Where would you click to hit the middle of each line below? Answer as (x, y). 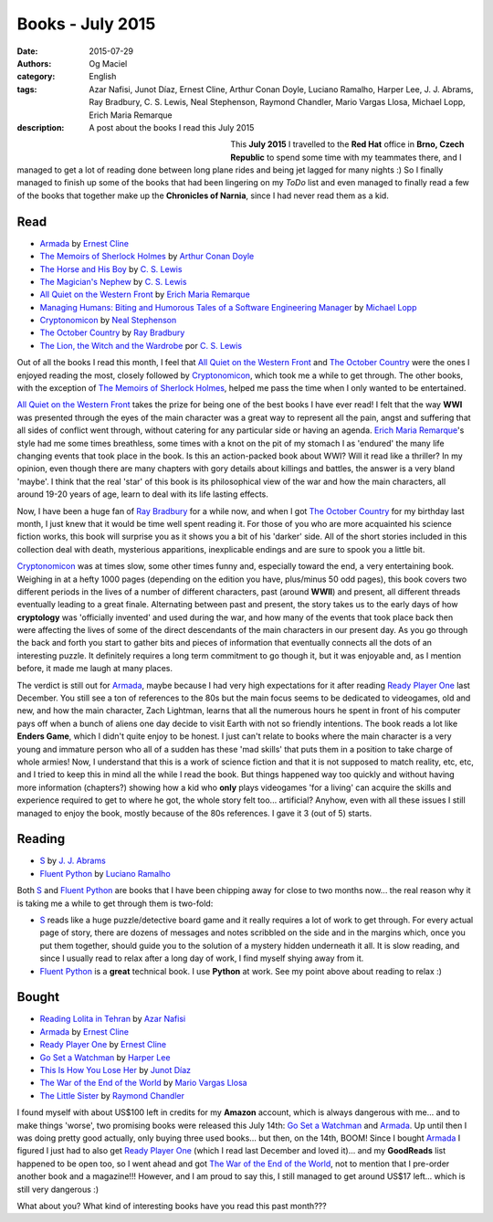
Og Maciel (108, 63)
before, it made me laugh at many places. (95, 669)
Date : (27, 51)
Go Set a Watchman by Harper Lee (105, 1057)
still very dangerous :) (58, 1189)
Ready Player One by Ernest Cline (103, 1045)
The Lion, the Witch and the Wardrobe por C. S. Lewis (141, 345)
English (103, 77)
